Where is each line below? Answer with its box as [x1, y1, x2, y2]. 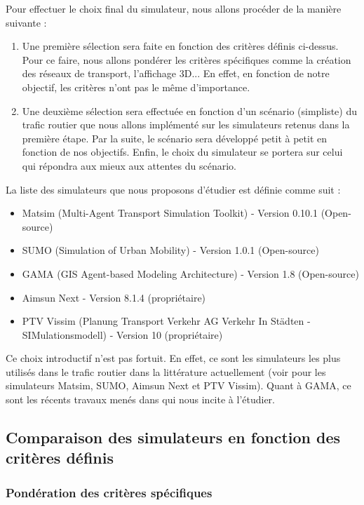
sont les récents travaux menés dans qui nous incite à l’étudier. [6, 392, 275, 407]
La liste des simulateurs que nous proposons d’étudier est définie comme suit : [6, 182, 341, 196]
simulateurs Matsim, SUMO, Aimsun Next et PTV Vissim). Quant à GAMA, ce [6, 378, 351, 393]
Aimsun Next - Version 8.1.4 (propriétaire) [22, 290, 206, 304]
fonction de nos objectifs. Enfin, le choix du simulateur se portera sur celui [22, 144, 343, 159]
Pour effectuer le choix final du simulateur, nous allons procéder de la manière [6, 1, 342, 15]
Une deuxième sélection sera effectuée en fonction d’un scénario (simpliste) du [22, 103, 357, 118]
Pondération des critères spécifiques [6, 483, 213, 501]
